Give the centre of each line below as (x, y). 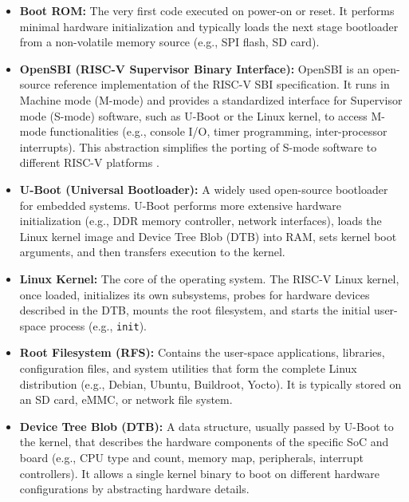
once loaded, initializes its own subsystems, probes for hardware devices (195, 294)
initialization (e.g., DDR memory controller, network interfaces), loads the (201, 221)
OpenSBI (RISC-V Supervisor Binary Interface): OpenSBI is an (195, 68)
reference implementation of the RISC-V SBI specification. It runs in (222, 84)
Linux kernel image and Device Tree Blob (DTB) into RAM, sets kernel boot (208, 236)
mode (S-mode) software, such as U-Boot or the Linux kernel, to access (193, 115)
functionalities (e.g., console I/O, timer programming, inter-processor (218, 131)
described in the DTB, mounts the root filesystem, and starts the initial (195, 310)
